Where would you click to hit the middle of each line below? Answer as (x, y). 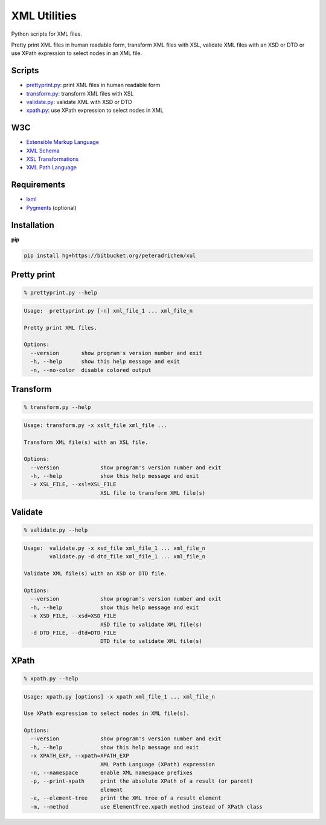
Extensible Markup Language (63, 142)
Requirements (38, 185)
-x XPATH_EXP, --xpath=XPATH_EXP (80, 756)
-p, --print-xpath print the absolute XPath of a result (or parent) (142, 781)
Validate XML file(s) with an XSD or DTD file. (95, 574)
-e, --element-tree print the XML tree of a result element (126, 798)
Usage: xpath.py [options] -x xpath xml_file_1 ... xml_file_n (120, 696)
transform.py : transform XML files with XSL (80, 93)
